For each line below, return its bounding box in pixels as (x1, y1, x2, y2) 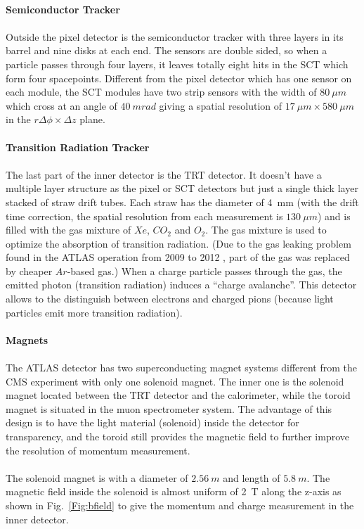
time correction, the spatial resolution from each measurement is (6, 208, 283, 223)
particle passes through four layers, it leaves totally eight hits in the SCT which (6, 56, 349, 71)
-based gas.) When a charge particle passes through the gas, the (67, 263, 342, 278)
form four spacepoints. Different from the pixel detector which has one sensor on (6, 70, 352, 85)
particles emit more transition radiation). (6, 305, 183, 319)
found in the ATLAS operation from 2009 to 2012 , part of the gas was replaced (6, 250, 350, 264)
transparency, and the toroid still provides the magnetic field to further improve (6, 429, 349, 443)
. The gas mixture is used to (205, 222, 327, 237)
